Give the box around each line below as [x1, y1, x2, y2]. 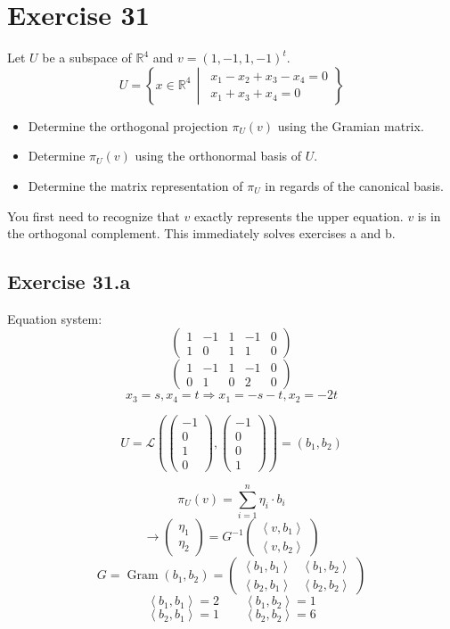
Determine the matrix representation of [28, 176, 243, 194]
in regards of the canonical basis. [265, 176, 444, 194]
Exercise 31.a [7, 268, 131, 295]
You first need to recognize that [7, 206, 180, 225]
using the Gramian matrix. [277, 116, 424, 135]
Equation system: [7, 309, 102, 327]
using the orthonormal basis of [135, 146, 302, 165]
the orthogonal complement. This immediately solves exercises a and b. [7, 224, 396, 243]
